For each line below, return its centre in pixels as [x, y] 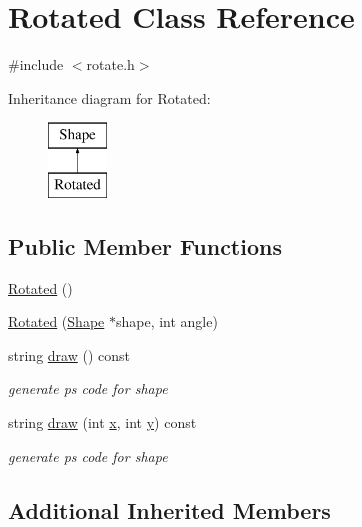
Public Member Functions [145, 245]
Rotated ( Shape [56, 321]
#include [36, 64]
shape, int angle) [166, 321]
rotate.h [110, 64]
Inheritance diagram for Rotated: [109, 97]
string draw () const [69, 354]
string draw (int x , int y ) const [102, 422]
